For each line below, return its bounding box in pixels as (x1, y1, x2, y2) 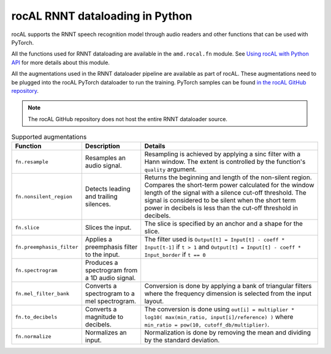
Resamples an (85, 153, 126, 162)
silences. (85, 200, 112, 208)
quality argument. (144, 165, 197, 174)
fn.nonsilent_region (15, 193, 73, 200)
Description (85, 142, 121, 150)
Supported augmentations (11, 133, 87, 141)
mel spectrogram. (85, 297, 137, 306)
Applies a (85, 235, 113, 244)
